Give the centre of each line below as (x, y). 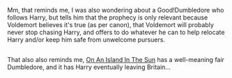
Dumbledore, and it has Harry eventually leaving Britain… (89, 67)
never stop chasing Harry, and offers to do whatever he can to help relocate (116, 32)
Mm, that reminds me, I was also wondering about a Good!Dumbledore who (116, 10)
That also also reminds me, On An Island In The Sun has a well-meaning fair (116, 60)
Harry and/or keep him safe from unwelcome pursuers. (86, 40)
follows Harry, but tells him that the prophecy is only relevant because (108, 17)
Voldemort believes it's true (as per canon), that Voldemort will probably (111, 25)
